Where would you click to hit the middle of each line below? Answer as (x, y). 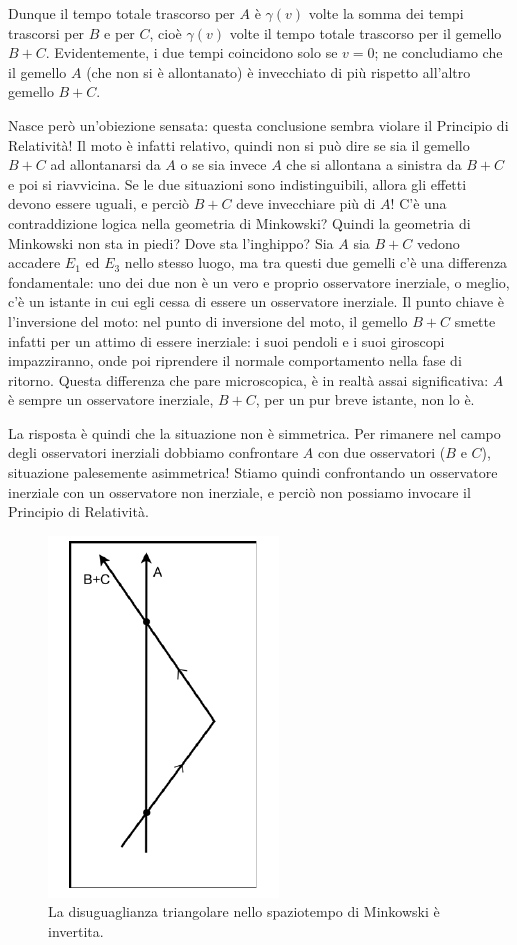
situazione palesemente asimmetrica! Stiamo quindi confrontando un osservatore (253, 472)
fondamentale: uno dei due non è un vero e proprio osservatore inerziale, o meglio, (259, 281)
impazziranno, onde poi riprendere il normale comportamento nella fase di (235, 360)
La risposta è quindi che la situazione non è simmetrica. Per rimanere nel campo (254, 432)
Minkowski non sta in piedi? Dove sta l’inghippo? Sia (171, 242)
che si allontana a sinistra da (374, 164)
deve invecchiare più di (306, 203)
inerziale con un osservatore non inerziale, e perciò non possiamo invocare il (239, 491)
